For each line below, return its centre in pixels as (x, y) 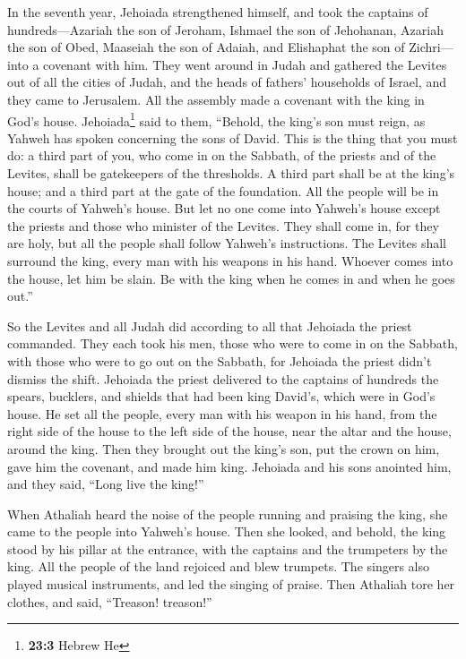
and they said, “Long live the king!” (106, 484)
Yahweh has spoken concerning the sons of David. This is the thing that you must (233, 137)
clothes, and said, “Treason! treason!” (110, 601)
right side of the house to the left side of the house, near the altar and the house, (229, 431)
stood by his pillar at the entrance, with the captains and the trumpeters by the (228, 548)
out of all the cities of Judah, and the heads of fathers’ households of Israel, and (227, 82)
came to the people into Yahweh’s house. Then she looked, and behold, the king (227, 531)
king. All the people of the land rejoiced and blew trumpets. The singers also (218, 566)
